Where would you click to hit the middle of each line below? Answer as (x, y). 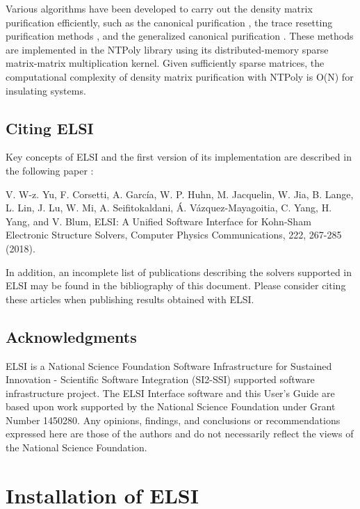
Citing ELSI (50, 128)
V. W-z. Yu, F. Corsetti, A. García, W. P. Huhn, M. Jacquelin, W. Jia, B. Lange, (180, 194)
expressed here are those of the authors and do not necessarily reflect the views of (180, 434)
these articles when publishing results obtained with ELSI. (130, 299)
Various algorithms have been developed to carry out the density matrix (159, 8)
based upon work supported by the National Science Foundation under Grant (171, 406)
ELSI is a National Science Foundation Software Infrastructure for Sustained (169, 365)
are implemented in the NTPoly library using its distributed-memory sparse (167, 49)
